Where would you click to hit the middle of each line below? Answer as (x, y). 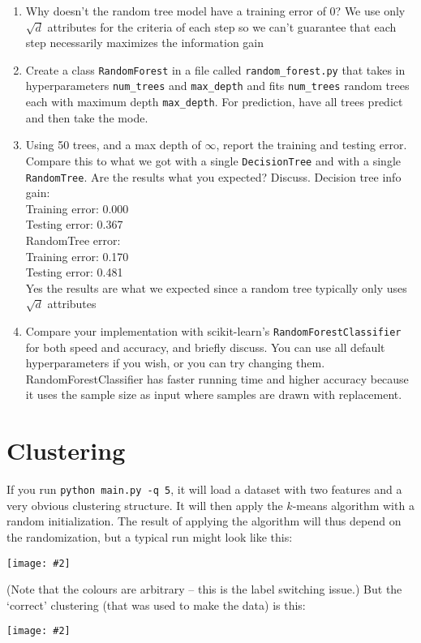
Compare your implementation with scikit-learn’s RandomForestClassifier (213, 331)
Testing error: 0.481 (74, 272)
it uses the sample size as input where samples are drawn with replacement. (214, 394)
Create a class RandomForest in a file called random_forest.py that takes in (215, 69)
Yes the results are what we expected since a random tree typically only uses (216, 287)
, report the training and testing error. (311, 145)
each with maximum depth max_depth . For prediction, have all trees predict (214, 102)
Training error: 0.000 (77, 208)
